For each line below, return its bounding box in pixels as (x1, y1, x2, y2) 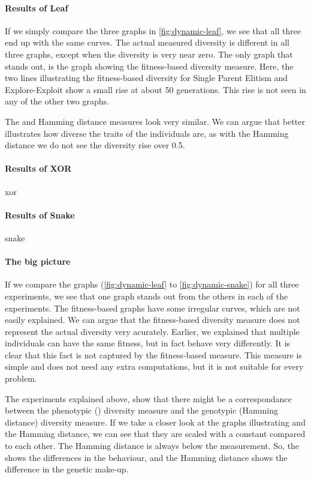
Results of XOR (5, 162, 72, 175)
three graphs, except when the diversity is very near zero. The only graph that (5, 47, 293, 60)
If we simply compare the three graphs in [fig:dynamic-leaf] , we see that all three (5, 24, 301, 37)
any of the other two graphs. (5, 95, 109, 107)
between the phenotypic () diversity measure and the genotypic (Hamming (5, 404, 278, 417)
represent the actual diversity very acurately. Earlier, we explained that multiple (5, 325, 300, 337)
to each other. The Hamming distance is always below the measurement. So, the (5, 439, 300, 452)
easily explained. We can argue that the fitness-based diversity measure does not (5, 313, 300, 326)
